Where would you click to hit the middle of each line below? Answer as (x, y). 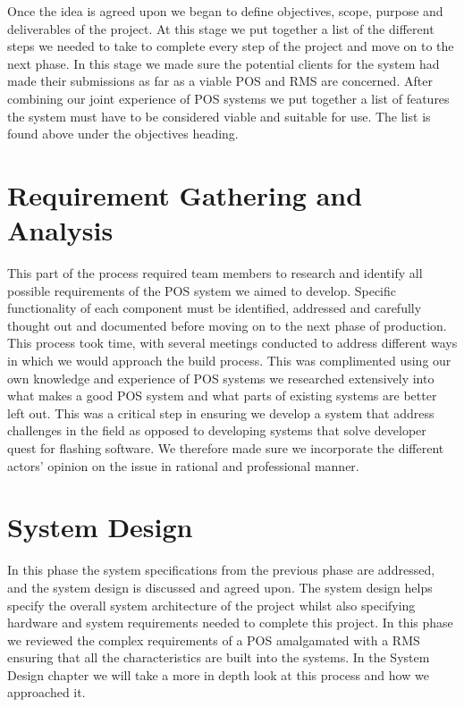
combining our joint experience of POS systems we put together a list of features (228, 98)
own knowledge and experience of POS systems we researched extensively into (221, 378)
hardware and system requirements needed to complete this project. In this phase (230, 623)
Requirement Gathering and (185, 194)
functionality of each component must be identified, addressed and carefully (215, 308)
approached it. (46, 692)
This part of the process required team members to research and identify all (215, 273)
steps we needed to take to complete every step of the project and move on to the (231, 46)
